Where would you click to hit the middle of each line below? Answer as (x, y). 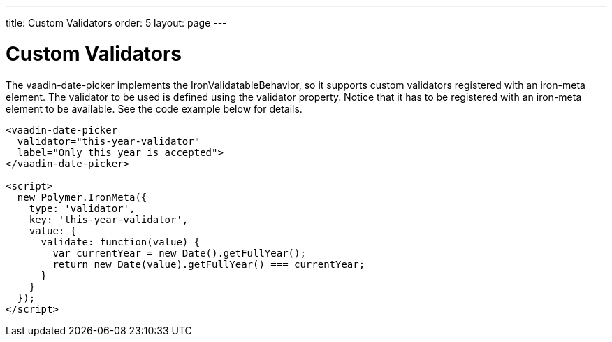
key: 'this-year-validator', (109, 219)
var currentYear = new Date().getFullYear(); (179, 253)
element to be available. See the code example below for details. (154, 108)
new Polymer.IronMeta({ (82, 197)
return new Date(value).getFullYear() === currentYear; (209, 264)
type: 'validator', (82, 208)
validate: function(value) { (121, 242)
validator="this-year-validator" (109, 141)
